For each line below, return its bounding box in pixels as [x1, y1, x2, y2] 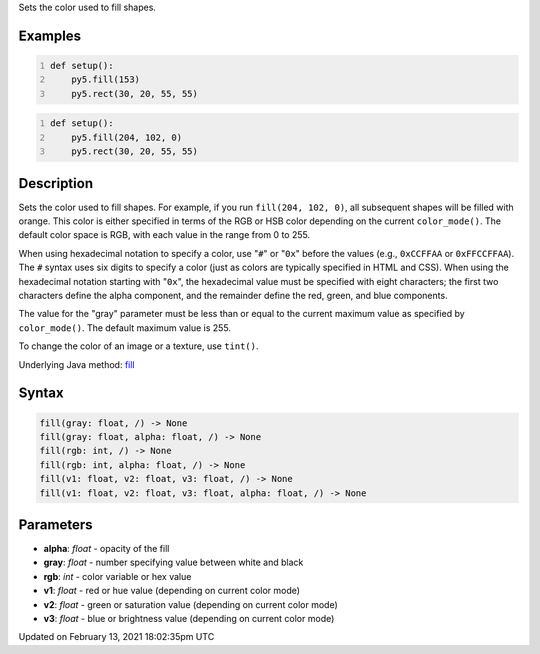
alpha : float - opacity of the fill [43, 543, 170, 554]
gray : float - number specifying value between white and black [43, 556, 304, 569]
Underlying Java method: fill [18, 358, 135, 370]
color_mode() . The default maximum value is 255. [18, 321, 232, 334]
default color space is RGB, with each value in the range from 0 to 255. [18, 229, 310, 241]
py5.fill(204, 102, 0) [71, 131, 183, 143]
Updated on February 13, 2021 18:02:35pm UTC [18, 631, 215, 643]
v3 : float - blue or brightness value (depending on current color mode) [43, 612, 335, 624]
